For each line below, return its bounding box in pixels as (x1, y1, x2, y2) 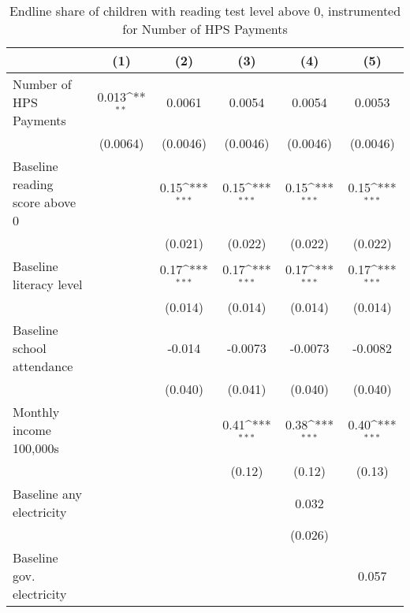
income (13, 421, 51, 439)
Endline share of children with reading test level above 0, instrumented (9, 2, 401, 20)
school (13, 339, 47, 357)
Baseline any (13, 485, 82, 503)
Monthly (13, 403, 60, 421)
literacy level (13, 275, 83, 293)
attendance (13, 357, 73, 375)
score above (13, 193, 76, 211)
